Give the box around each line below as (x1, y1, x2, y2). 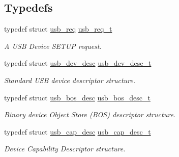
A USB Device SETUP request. (4, 40, 102, 51)
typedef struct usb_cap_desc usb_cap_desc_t (4, 126, 151, 137)
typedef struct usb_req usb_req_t (4, 23, 112, 34)
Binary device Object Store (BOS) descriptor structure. (4, 109, 176, 120)
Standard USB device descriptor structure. (4, 74, 136, 85)
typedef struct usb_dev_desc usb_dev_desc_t (4, 58, 152, 68)
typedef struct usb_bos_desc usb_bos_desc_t (4, 92, 151, 102)
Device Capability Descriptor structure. (4, 143, 126, 154)
